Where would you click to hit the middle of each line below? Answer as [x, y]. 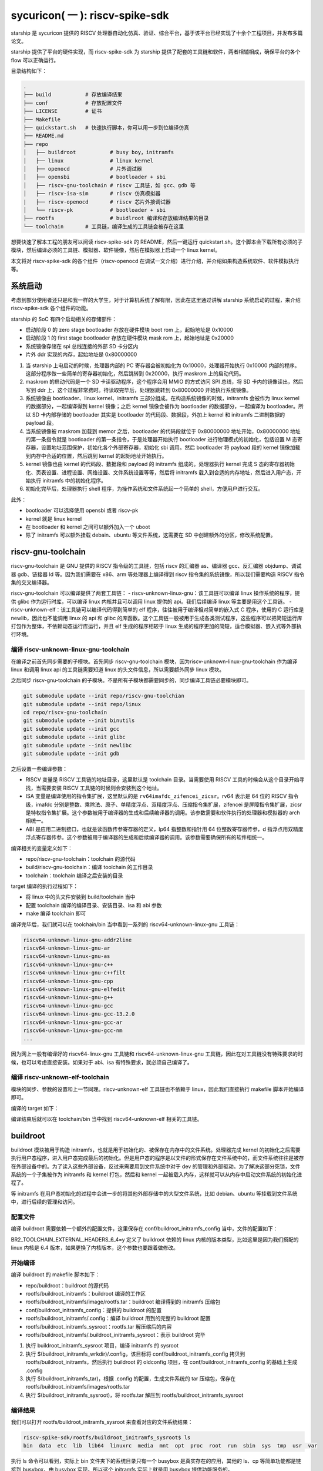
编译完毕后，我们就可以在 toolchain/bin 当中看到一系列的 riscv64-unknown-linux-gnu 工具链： [125, 924]
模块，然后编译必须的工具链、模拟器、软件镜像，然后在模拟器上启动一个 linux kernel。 [115, 250]
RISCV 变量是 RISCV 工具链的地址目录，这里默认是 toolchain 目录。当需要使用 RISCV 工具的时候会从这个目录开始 [162, 780]
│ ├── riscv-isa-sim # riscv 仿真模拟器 [92, 194]
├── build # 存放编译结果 [73, 95]
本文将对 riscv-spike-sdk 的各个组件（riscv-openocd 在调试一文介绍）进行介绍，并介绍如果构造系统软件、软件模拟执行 [155, 261]
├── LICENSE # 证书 [63, 111]
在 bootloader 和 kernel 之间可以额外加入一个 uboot [88, 527]
